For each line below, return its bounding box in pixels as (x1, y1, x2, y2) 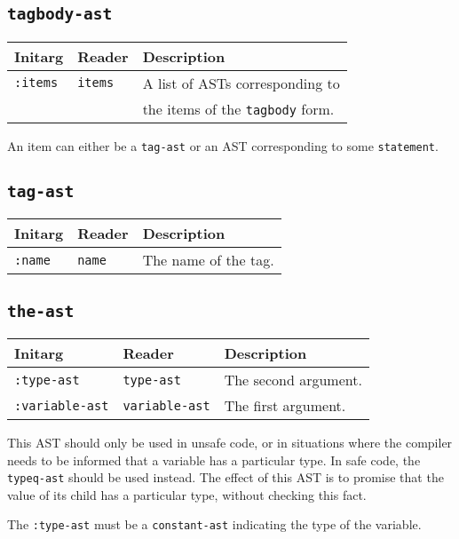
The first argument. (224, 395, 346, 416)
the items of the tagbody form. (142, 98, 335, 119)
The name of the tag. (142, 250, 274, 271)
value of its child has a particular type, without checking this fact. (7, 485, 367, 503)
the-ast (7, 301, 75, 321)
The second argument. (224, 369, 362, 390)
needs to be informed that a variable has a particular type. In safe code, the (7, 450, 421, 469)
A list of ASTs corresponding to (142, 72, 340, 93)
